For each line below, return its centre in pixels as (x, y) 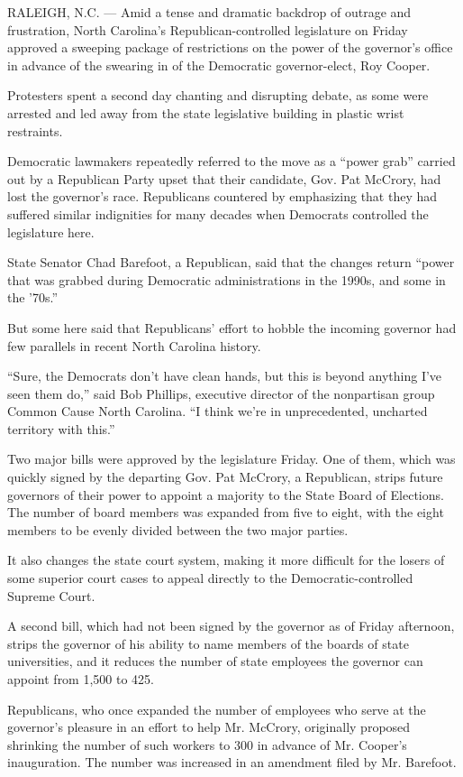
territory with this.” (61, 428)
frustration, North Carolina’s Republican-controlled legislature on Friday (208, 29)
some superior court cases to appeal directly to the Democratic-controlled (210, 578)
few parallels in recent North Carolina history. (134, 345)
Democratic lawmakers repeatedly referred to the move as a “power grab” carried (231, 161)
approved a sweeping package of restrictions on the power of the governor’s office (230, 47)
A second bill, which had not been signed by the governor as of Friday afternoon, (231, 626)
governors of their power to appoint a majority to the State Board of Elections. (226, 494)
